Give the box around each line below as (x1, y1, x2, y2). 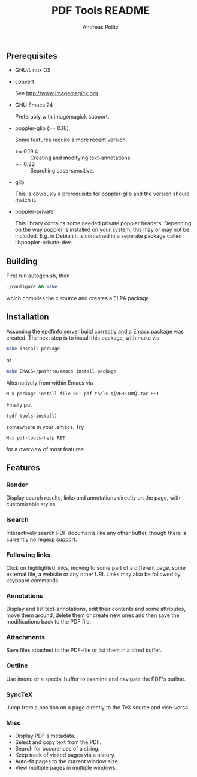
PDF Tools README (51, 4, 150, 17)
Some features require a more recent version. (14, 136, 128, 144)
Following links (6, 551, 51, 559)
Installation (6, 312, 49, 322)
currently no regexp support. (6, 536, 77, 543)
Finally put (6, 401, 32, 408)
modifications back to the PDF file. (6, 618, 92, 625)
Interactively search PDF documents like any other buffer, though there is (6, 529, 187, 536)
